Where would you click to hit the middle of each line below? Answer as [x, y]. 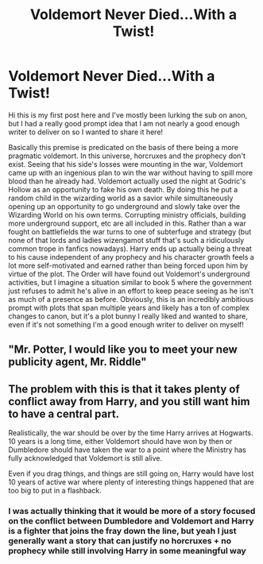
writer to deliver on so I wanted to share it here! [86, 132]
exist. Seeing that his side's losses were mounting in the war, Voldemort [126, 164]
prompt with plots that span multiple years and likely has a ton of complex [129, 307]
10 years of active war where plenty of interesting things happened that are [131, 482]
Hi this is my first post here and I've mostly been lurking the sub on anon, [128, 115]
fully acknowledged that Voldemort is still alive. [85, 458]
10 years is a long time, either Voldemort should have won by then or [120, 442]
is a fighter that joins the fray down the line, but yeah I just [122, 531]
